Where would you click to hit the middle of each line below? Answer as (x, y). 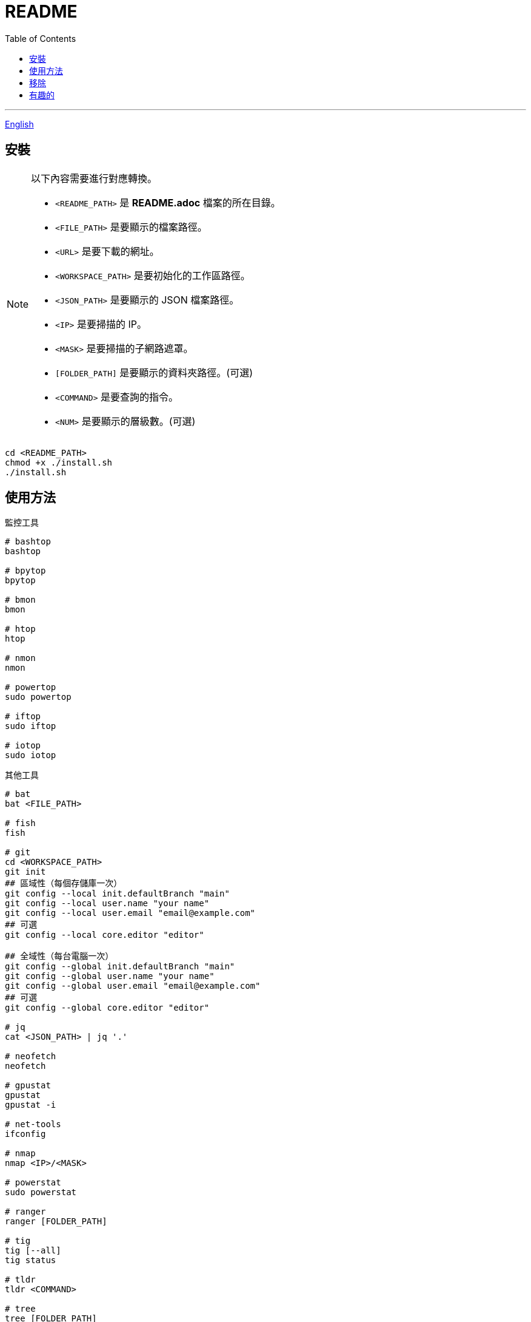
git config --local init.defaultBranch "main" (117, 894)
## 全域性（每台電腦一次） (59, 956)
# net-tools (33, 1124)
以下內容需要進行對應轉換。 (94, 178)
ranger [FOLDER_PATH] (56, 1222)
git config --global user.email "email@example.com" (133, 986)
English (19, 124)
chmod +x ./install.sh (59, 462)
